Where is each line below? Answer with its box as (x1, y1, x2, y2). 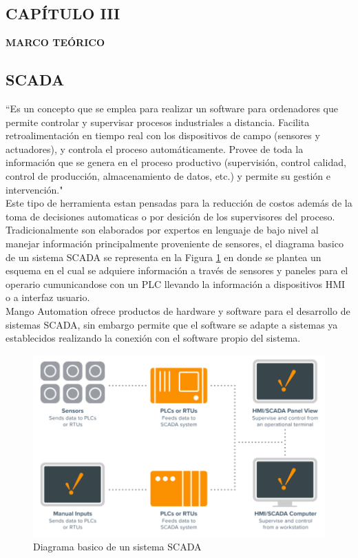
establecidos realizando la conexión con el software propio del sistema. (6, 331, 301, 345)
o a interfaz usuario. (6, 290, 90, 304)
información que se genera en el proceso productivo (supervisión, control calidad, (6, 155, 346, 169)
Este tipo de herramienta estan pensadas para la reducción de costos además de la (6, 196, 352, 210)
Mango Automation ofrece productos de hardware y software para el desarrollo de (6, 303, 350, 318)
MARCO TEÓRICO (6, 35, 105, 50)
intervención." (6, 182, 63, 196)
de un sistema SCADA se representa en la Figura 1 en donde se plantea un (6, 249, 322, 264)
